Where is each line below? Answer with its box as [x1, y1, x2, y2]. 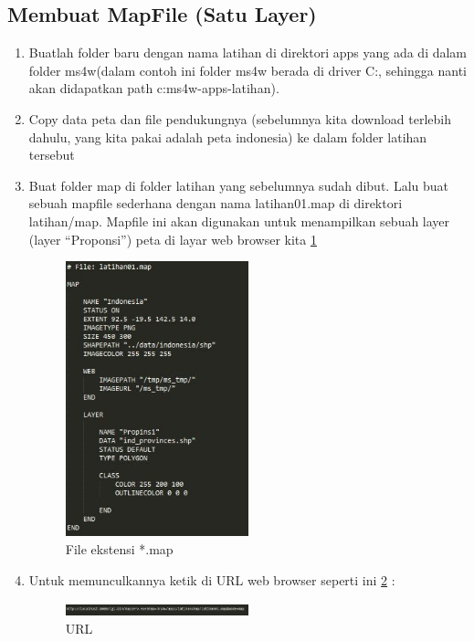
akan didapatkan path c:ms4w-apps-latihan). [28, 79, 279, 98]
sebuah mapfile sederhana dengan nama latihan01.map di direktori [28, 194, 403, 213]
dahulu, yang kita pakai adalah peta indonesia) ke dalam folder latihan [28, 127, 427, 146]
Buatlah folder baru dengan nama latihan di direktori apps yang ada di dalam [28, 43, 468, 62]
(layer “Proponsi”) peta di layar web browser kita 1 [28, 229, 317, 248]
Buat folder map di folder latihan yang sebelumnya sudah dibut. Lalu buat [28, 175, 448, 194]
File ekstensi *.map [65, 539, 174, 558]
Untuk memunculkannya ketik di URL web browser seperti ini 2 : [28, 570, 395, 589]
